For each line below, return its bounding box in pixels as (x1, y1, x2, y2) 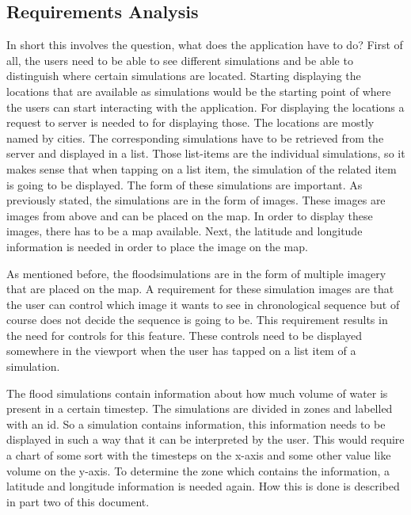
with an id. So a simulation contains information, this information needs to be (6, 415, 386, 432)
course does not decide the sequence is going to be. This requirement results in (6, 311, 388, 328)
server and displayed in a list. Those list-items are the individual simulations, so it (6, 145, 405, 162)
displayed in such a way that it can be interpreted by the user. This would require (6, 431, 405, 448)
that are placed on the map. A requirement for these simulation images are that (6, 280, 394, 297)
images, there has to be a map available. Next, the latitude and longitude (6, 223, 363, 239)
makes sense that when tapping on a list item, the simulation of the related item (6, 160, 397, 177)
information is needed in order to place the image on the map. (6, 238, 308, 254)
